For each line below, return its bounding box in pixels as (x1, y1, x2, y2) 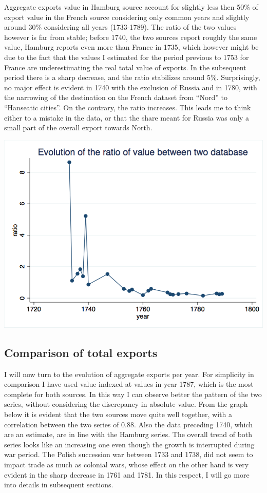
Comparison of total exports (4, 344, 158, 360)
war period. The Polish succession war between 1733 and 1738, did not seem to (4, 449, 253, 460)
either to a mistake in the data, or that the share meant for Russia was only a (4, 112, 250, 123)
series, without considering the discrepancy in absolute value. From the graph (4, 399, 248, 409)
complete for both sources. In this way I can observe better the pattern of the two (4, 388, 262, 399)
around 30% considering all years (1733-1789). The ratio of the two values (4, 22, 237, 32)
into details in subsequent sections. (4, 479, 113, 490)
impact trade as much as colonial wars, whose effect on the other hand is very (4, 459, 249, 470)
